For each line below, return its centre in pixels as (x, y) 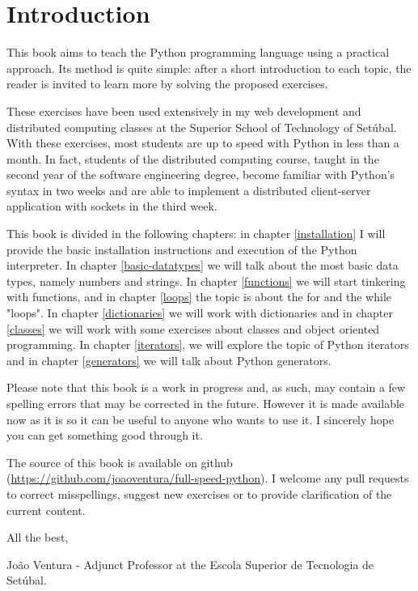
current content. (46, 510)
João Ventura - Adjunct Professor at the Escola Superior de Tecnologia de (190, 564)
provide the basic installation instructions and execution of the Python (182, 249)
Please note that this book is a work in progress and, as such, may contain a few (206, 387)
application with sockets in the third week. (112, 206)
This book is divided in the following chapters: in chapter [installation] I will (196, 234)
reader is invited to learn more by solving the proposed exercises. (167, 84)
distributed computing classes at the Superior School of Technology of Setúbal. (202, 127)
